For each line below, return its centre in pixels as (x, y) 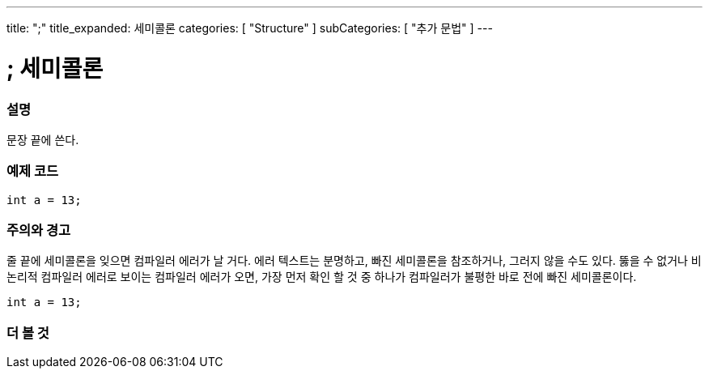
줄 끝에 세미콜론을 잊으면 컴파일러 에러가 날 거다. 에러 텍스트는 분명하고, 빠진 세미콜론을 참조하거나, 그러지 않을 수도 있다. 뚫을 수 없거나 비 (354, 261)
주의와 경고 (39, 230)
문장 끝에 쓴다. (43, 139)
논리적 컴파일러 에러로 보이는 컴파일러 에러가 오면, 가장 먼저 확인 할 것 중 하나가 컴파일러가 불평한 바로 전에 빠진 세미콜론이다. (322, 277)
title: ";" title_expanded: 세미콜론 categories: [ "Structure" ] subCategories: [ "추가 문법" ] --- (250, 28)
